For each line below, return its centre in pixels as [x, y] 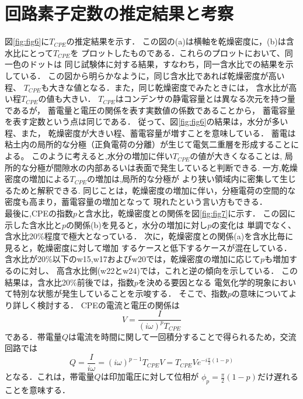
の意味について [260, 293]
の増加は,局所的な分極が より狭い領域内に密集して [183, 179]
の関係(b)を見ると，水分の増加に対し [137, 224]
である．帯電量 [33, 336]
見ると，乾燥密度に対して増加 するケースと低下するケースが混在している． [148, 247]
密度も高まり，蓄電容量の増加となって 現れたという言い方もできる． [136, 202]
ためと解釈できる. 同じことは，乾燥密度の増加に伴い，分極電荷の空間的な [154, 190]
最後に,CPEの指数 [39, 213]
